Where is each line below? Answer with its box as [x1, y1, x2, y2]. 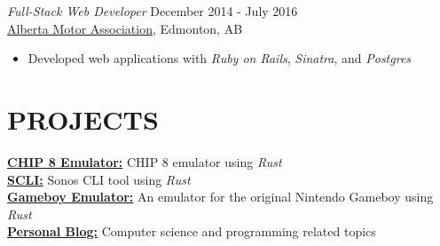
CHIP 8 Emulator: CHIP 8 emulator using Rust [7, 152, 282, 171]
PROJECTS [7, 100, 159, 137]
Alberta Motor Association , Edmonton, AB [7, 19, 243, 37]
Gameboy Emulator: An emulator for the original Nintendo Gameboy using [7, 187, 434, 206]
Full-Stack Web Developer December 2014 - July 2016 [7, 2, 298, 20]
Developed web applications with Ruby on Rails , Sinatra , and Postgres [27, 49, 412, 67]
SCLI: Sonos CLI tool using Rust [7, 170, 191, 188]
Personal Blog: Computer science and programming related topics [7, 222, 376, 241]
